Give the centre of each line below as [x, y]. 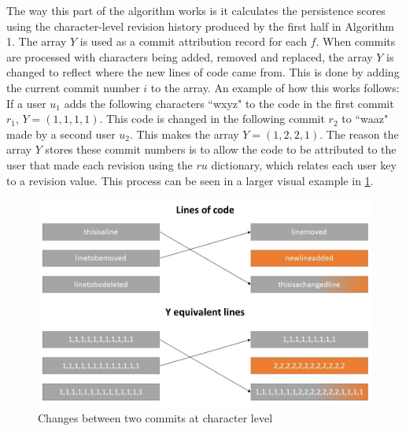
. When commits [356, 41]
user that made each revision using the [100, 164]
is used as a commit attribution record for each [193, 41]
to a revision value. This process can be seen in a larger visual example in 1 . [190, 180]
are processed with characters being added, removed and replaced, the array [190, 56]
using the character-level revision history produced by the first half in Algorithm [200, 26]
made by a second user [61, 134]
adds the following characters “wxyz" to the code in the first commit [229, 103]
